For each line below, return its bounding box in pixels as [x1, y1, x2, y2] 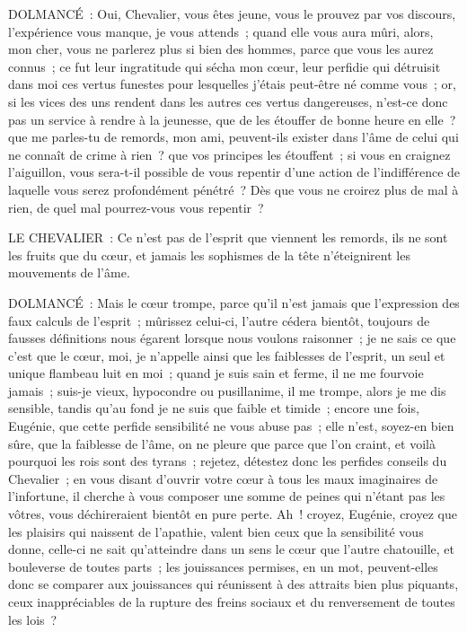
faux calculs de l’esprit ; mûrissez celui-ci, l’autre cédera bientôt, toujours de [8, 311, 430, 329]
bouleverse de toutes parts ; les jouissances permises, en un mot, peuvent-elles [8, 557, 438, 575]
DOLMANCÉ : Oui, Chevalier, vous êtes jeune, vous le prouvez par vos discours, [8, 4, 456, 22]
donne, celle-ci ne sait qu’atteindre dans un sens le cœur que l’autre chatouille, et [8, 540, 455, 558]
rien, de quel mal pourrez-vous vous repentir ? [8, 197, 264, 216]
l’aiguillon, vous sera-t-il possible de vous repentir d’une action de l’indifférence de [8, 162, 461, 181]
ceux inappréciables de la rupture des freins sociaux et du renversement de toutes [8, 592, 455, 610]
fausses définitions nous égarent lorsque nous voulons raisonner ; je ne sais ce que [8, 329, 456, 347]
